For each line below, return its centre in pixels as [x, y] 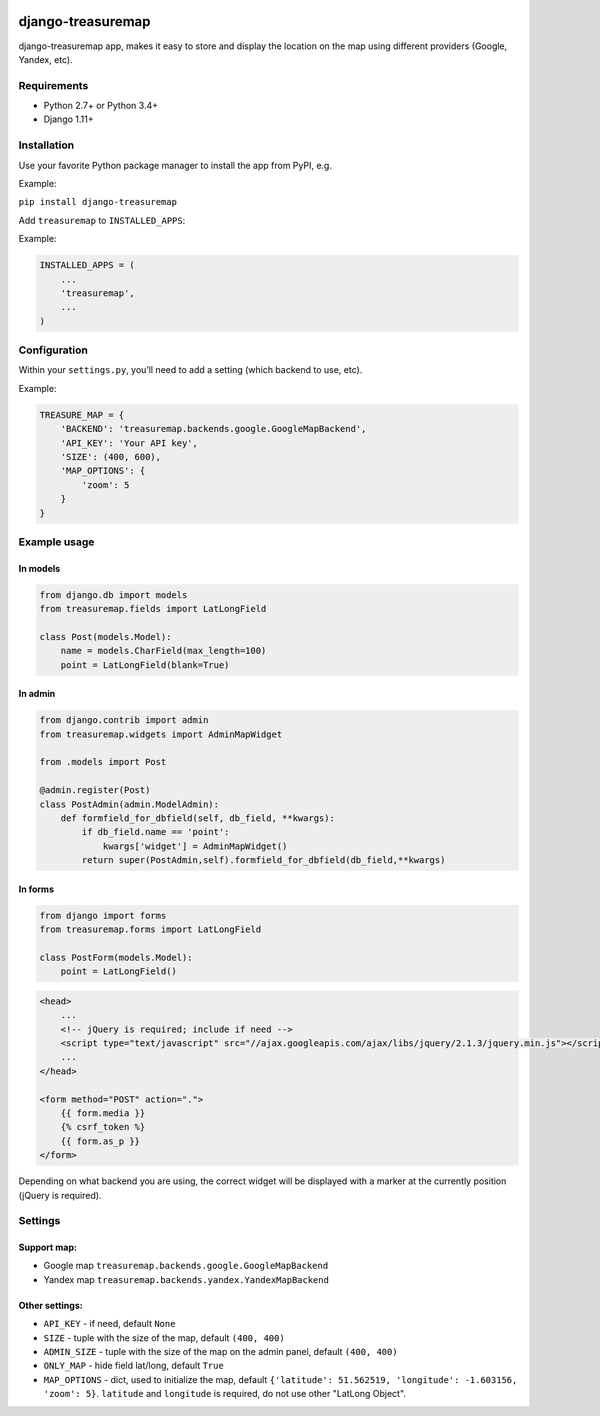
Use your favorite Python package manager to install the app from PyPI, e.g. [175, 165]
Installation [46, 145]
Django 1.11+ [68, 119]
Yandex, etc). [46, 59]
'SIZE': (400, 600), [111, 456]
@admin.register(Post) [95, 790]
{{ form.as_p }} [100, 1141]
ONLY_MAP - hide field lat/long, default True [133, 1366]
